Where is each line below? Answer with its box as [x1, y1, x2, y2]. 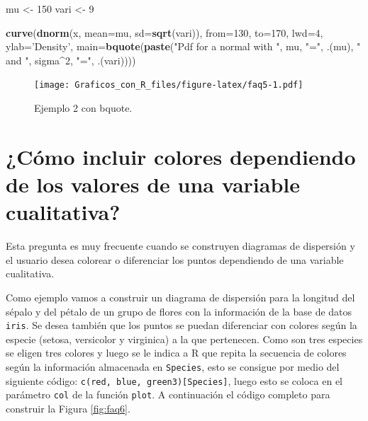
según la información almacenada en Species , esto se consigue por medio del [6, 359, 340, 374]
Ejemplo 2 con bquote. [34, 100, 133, 115]
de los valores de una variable [6, 170, 301, 198]
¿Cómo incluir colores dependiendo [6, 142, 356, 171]
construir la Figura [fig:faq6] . [6, 400, 130, 415]
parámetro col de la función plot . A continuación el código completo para [6, 387, 330, 402]
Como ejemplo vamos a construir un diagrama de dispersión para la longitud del [6, 289, 355, 304]
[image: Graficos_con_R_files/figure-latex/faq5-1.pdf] [34, 80, 303, 91]
